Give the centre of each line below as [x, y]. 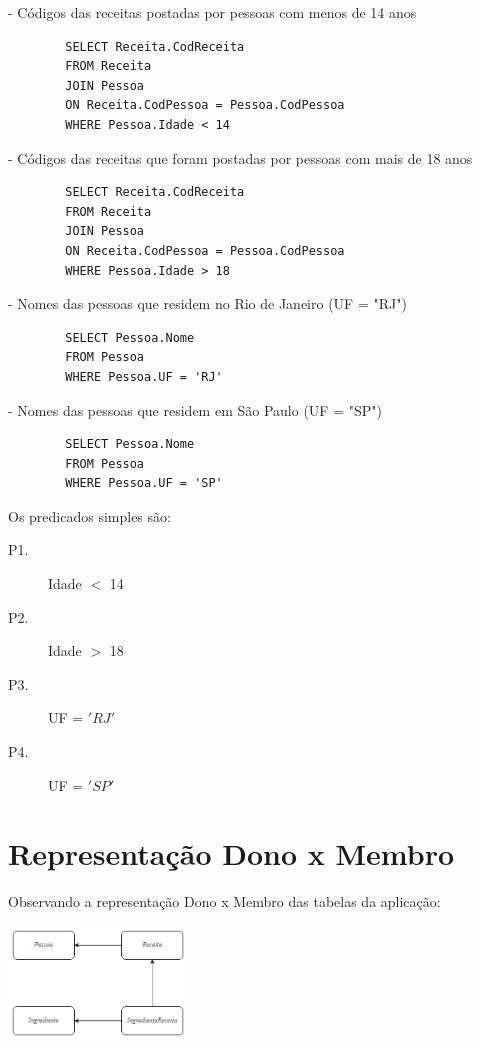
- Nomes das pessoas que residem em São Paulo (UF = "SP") [195, 409]
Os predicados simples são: [89, 515]
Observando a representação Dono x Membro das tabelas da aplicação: [224, 901]
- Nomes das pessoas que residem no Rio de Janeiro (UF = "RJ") [207, 303]
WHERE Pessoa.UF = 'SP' [144, 483]
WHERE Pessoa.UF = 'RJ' [144, 376]
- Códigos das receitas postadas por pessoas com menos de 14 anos [212, 12]
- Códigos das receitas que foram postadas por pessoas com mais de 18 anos [240, 157]
